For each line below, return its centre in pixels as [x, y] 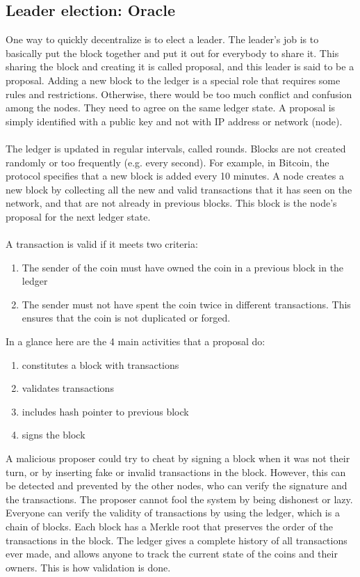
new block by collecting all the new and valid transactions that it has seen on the [179, 189]
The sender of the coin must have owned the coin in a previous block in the [183, 267]
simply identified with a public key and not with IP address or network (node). [174, 121]
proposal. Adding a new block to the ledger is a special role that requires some [173, 80]
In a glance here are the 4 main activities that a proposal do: [136, 341]
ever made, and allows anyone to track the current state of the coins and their [172, 554]
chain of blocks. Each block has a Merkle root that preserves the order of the [169, 527]
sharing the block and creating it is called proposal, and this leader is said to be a [180, 66]
